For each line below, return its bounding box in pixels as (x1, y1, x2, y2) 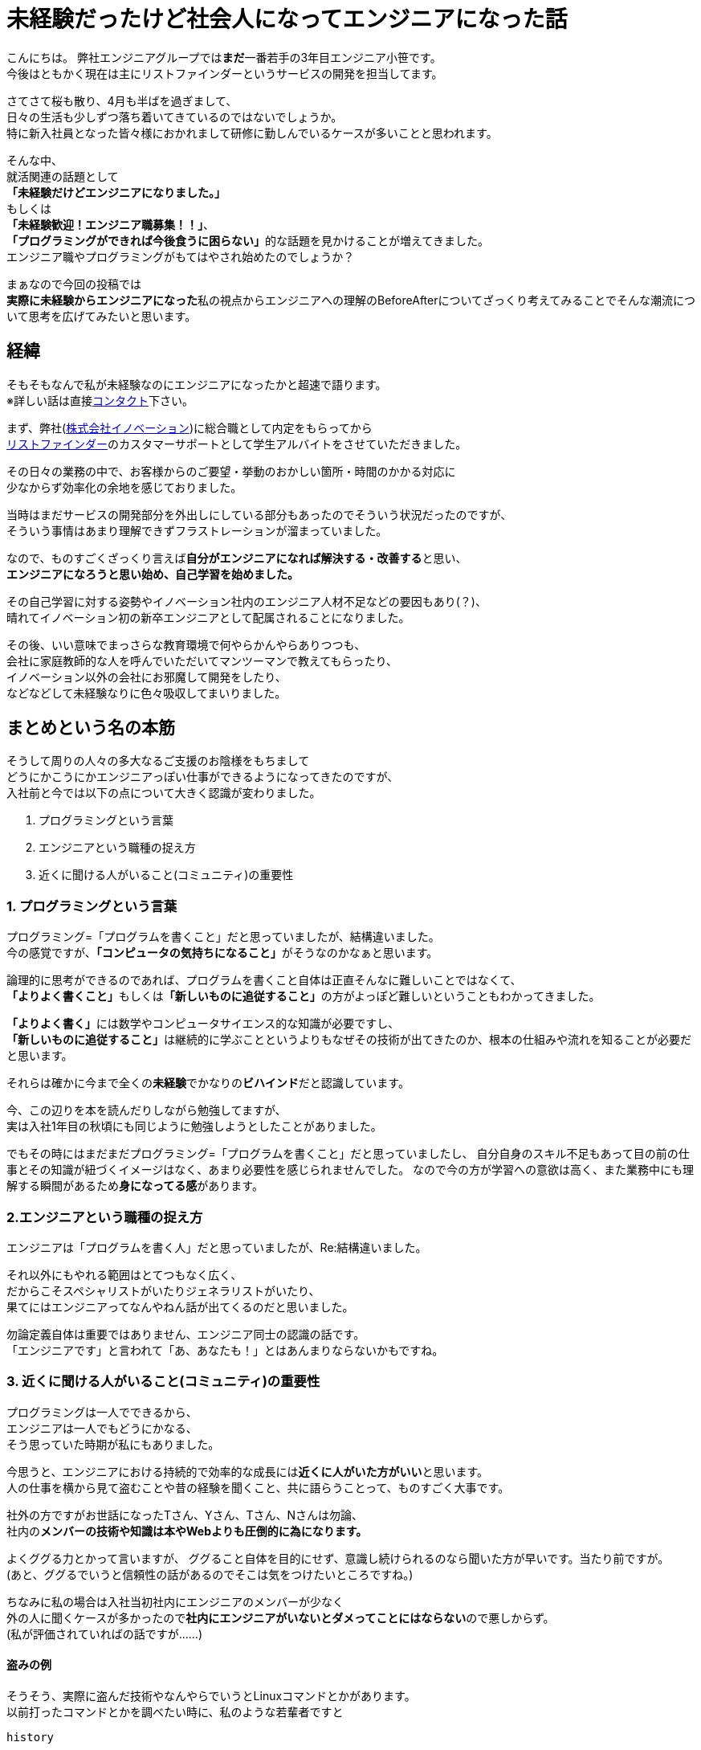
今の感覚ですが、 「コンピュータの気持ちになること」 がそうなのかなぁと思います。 (6, 946, 438, 960)
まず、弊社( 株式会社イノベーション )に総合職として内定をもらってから (6, 420, 373, 435)
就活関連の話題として (6, 169, 119, 183)
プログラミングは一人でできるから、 (6, 1404, 198, 1419)
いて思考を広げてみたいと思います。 (6, 309, 197, 323)
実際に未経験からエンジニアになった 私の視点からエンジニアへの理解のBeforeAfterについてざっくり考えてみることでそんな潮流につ (6, 292, 695, 307)
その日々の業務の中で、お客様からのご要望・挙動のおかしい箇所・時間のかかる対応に (6, 464, 456, 478)
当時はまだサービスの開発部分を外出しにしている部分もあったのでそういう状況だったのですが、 (6, 507, 512, 521)
